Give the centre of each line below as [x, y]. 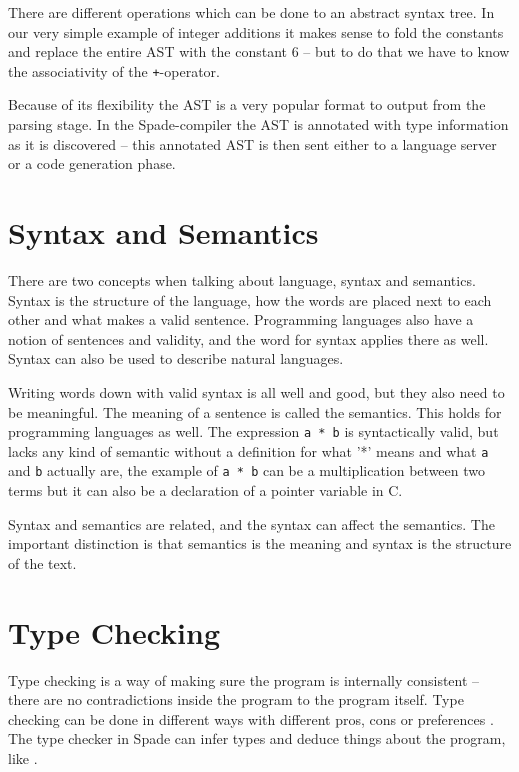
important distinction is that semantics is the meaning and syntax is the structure [260, 543]
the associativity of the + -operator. [114, 70]
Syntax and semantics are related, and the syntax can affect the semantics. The [251, 523]
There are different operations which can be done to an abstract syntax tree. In [251, 12]
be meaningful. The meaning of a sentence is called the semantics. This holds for [255, 411]
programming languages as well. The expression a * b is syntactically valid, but [253, 431]
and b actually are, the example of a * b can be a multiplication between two [246, 470]
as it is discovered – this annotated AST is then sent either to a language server [252, 143]
